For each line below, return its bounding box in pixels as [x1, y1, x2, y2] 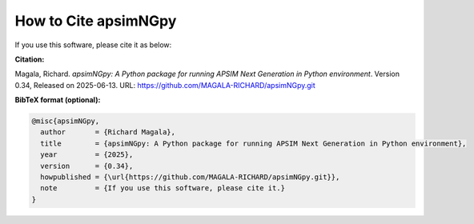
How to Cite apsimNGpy [14, 12, 177, 30]
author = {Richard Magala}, [40, 128, 176, 137]
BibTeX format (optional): [14, 95, 101, 105]
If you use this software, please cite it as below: [14, 40, 172, 50]
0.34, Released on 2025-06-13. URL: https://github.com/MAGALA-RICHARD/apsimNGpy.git [14, 80, 315, 90]
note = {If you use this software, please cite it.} [40, 184, 286, 193]
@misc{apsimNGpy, [31, 117, 100, 126]
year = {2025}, [40, 150, 134, 159]
